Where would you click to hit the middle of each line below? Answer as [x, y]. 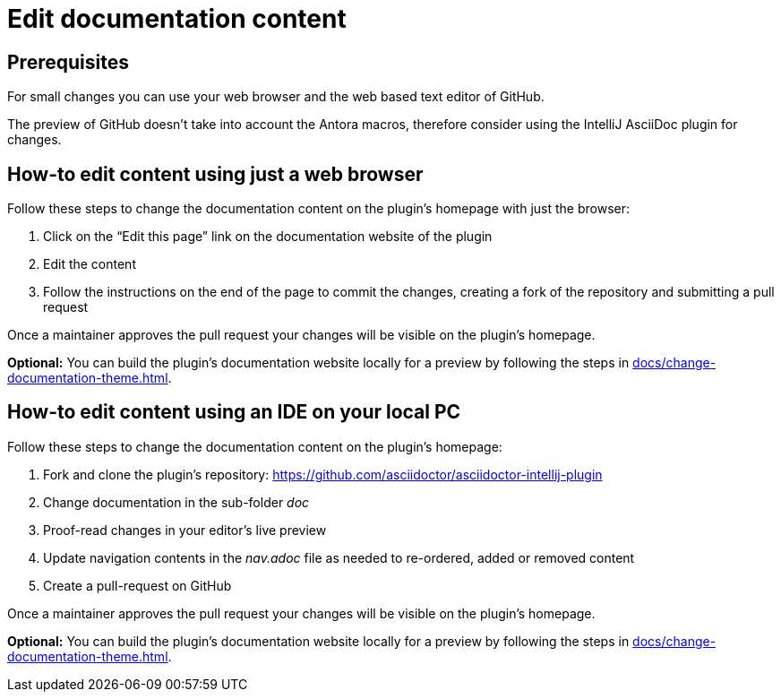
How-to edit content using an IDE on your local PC [234, 412]
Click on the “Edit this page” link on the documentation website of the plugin [268, 237]
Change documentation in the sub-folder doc [176, 502]
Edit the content [90, 264]
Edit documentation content [177, 19]
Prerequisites [68, 62]
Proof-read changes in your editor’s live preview [185, 530]
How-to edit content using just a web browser [215, 174]
